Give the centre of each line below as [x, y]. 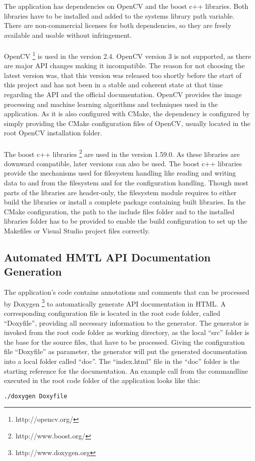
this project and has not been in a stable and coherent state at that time [114, 85]
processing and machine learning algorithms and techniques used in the [111, 104]
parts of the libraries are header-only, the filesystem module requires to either [120, 192]
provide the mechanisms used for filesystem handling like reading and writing [120, 173]
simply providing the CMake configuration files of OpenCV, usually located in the [127, 123]
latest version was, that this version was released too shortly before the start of [123, 75]
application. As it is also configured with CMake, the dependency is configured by [127, 114]
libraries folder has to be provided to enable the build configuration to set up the [126, 221]
